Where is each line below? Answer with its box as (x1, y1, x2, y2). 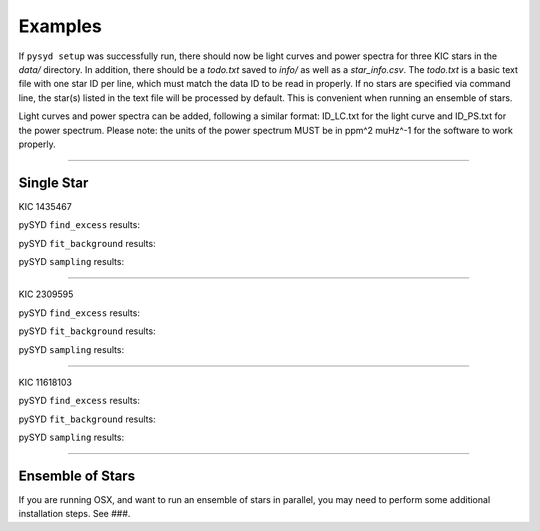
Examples (18, 15, 102, 37)
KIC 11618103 (18, 376, 72, 388)
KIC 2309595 (18, 288, 74, 300)
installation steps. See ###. (18, 508, 131, 520)
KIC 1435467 (18, 200, 72, 212)
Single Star (18, 174, 89, 191)
